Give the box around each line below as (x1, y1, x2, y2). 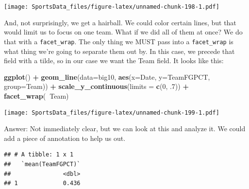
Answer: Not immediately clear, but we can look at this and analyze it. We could (4, 123, 246, 134)
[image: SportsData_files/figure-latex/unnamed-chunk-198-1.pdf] (4, 3, 219, 10)
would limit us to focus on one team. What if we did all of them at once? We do (4, 27, 243, 37)
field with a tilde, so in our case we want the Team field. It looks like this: (4, 55, 224, 66)
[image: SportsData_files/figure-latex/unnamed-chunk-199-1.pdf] (4, 109, 219, 117)
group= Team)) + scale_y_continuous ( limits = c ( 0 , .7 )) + (4, 81, 189, 91)
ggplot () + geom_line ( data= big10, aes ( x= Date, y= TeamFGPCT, (4, 71, 210, 82)
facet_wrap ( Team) (4, 90, 69, 101)
